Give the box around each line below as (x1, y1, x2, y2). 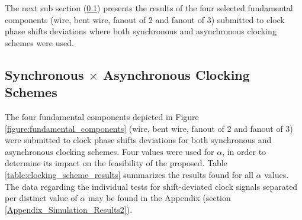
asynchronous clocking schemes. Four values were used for (5, 145, 214, 157)
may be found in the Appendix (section (88, 192, 231, 204)
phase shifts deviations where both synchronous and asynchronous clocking (5, 25, 277, 37)
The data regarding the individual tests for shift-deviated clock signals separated (5, 180, 298, 192)
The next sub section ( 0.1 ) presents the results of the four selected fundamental (5, 2, 293, 14)
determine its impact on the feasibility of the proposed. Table (5, 157, 227, 169)
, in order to (222, 145, 266, 157)
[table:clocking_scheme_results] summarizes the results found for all (5, 168, 253, 180)
